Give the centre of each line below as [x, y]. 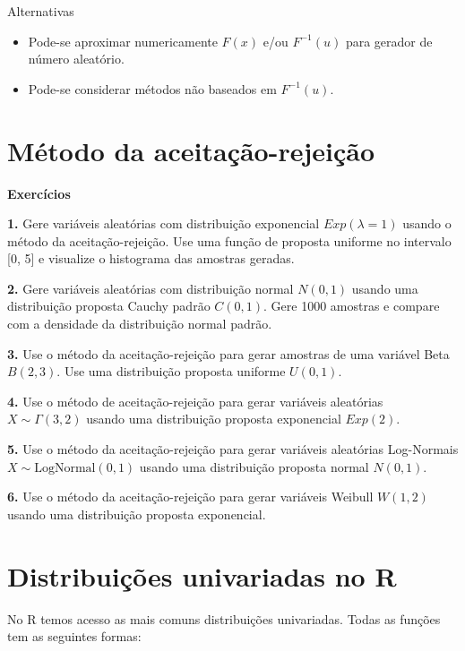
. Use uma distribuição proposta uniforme [171, 371]
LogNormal [65, 468]
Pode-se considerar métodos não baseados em [152, 88]
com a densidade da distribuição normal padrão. [140, 324]
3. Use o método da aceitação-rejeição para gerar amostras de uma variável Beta [228, 353]
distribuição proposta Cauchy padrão [109, 306]
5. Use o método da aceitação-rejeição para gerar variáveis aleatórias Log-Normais [233, 449]
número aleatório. [76, 59]
